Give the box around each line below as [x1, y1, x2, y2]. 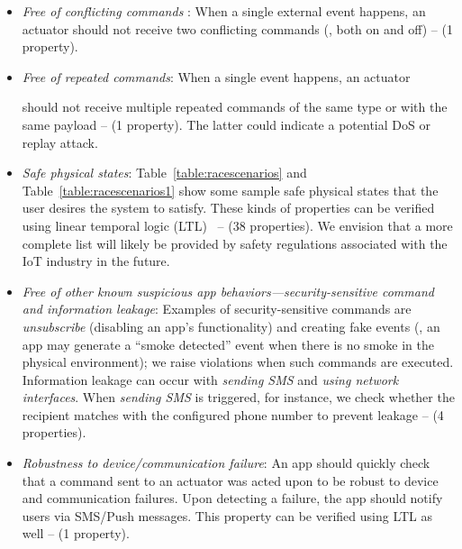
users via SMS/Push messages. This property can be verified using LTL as [22, 506, 433, 525]
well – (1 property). [22, 524, 130, 543]
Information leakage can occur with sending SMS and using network [22, 370, 399, 389]
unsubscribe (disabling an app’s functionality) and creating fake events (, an [22, 316, 440, 335]
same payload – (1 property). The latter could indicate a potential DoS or [22, 114, 430, 133]
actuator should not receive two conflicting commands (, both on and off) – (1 [22, 19, 453, 38]
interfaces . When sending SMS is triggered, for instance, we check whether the [22, 388, 455, 407]
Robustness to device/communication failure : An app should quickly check [22, 453, 430, 472]
